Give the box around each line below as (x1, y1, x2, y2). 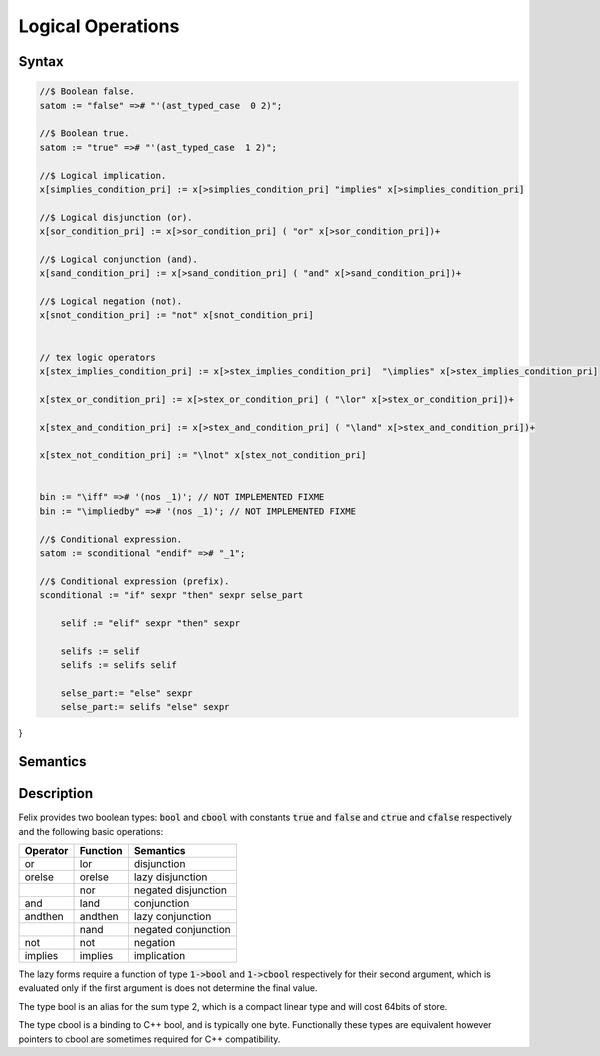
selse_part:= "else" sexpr (60, 687, 194, 699)
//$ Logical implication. (39, 170, 167, 181)
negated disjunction (133, 883, 227, 897)
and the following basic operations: (18, 825, 164, 837)
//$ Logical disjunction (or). (39, 211, 194, 223)
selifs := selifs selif (60, 660, 177, 671)
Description (18, 785, 94, 802)
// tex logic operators (39, 351, 157, 363)
